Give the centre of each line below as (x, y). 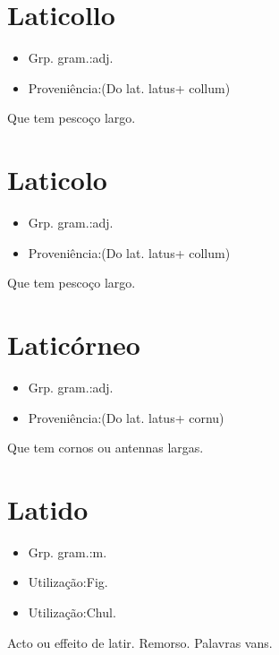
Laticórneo (74, 344)
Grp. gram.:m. (68, 552)
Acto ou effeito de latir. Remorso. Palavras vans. (140, 642)
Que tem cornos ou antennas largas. (106, 448)
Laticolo (57, 180)
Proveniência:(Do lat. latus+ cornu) (126, 417)
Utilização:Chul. (72, 612)
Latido (48, 508)
